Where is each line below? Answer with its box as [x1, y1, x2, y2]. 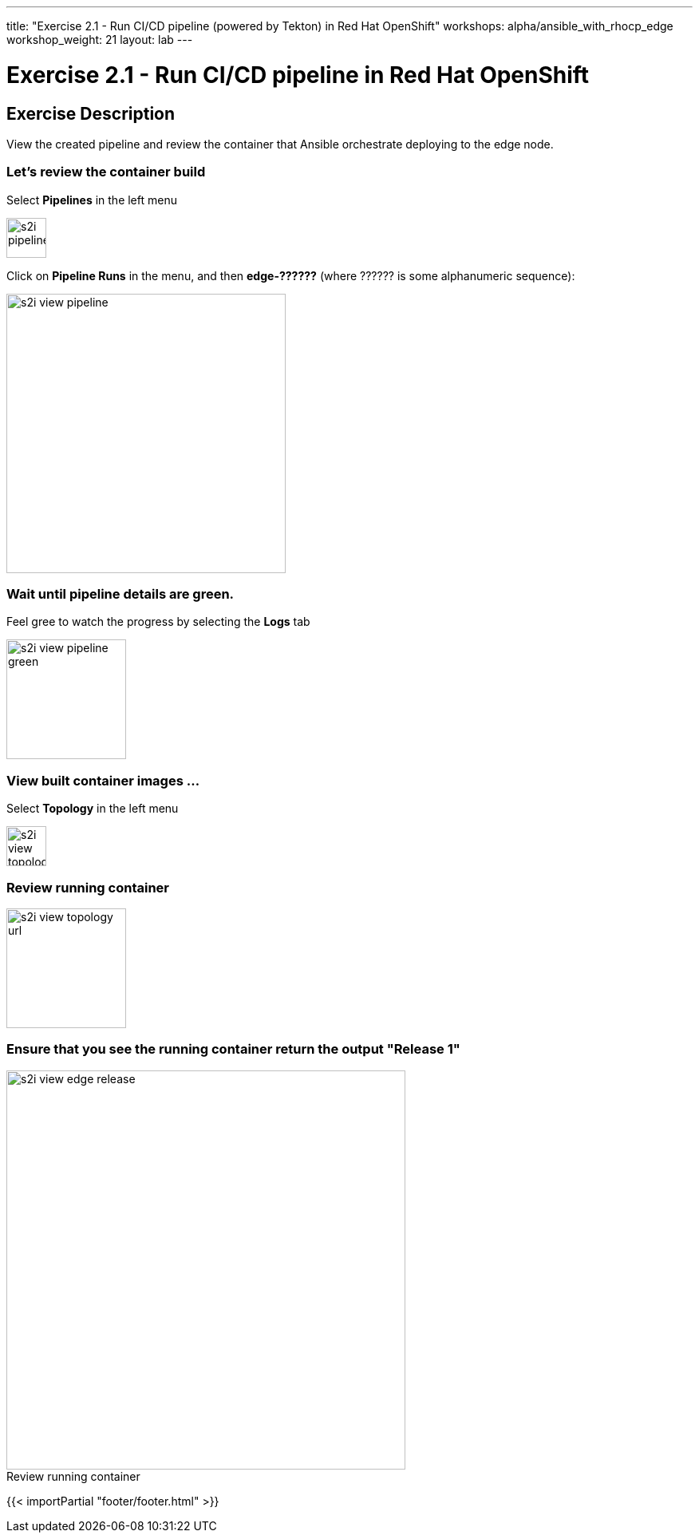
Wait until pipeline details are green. [6, 586, 235, 603]
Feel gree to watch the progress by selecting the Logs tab [6, 615, 310, 629]
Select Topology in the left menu [6, 801, 179, 816]
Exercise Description [6, 103, 176, 124]
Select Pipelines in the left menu [6, 192, 177, 207]
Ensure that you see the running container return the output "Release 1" [6, 1041, 460, 1058]
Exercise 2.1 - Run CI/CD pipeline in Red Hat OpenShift [6, 61, 590, 89]
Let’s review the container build [6, 164, 206, 180]
